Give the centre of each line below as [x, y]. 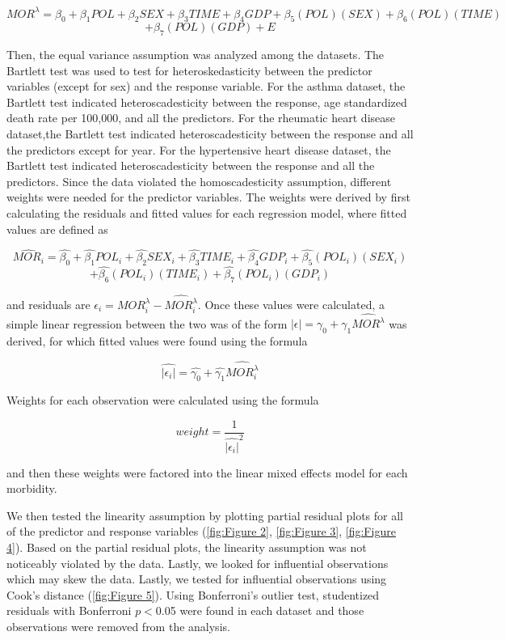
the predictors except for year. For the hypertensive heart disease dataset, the [199, 149]
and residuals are [48, 304]
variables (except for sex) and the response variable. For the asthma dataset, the [206, 86]
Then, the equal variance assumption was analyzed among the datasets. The [196, 55]
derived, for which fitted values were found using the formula [157, 341]
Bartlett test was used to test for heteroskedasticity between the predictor [189, 70]
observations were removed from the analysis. [118, 626]
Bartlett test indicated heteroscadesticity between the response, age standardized [207, 102]
